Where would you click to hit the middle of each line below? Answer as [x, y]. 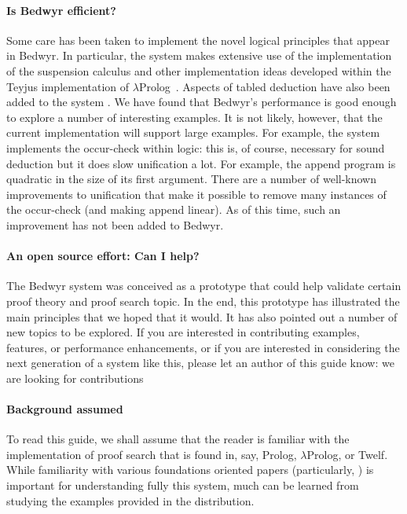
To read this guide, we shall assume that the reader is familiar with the [178, 439]
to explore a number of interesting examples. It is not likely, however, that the [194, 117]
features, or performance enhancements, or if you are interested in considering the [203, 347]
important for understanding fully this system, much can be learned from [183, 485]
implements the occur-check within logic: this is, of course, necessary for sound [196, 147]
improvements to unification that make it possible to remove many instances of [196, 194]
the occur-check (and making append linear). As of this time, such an [174, 209]
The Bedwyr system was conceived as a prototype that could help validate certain [204, 286]
